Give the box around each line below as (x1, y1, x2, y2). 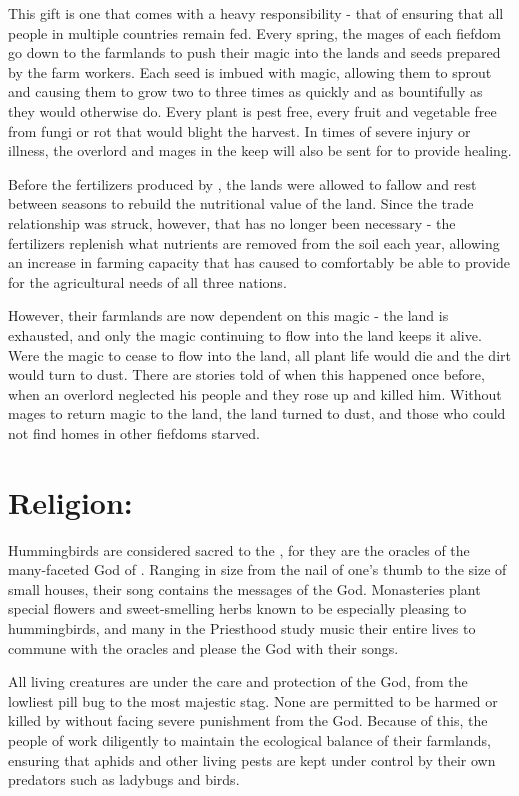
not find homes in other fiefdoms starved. (8, 422, 260, 443)
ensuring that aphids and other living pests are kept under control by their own (8, 749, 496, 770)
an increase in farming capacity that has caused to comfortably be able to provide (8, 252, 511, 273)
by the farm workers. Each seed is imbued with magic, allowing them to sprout (8, 61, 492, 82)
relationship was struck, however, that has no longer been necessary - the (8, 212, 456, 233)
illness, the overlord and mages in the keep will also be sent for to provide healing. (8, 140, 512, 161)
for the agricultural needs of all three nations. (8, 271, 287, 292)
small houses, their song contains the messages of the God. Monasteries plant (8, 578, 481, 599)
